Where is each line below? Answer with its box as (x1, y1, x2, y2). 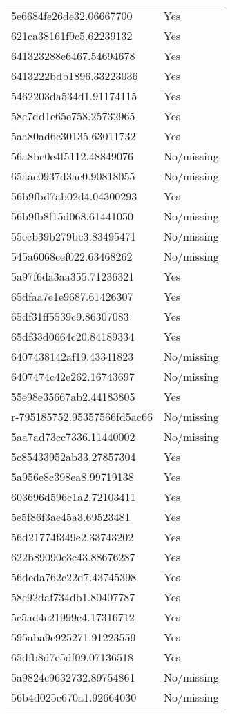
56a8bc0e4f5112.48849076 (11, 148, 133, 164)
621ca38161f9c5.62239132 (11, 28, 133, 44)
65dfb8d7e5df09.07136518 (11, 649, 133, 665)
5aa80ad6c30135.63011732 (11, 128, 136, 144)
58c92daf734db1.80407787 (11, 589, 135, 605)
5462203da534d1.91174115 (11, 88, 137, 104)
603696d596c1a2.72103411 (11, 489, 136, 505)
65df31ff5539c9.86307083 (11, 308, 129, 324)
